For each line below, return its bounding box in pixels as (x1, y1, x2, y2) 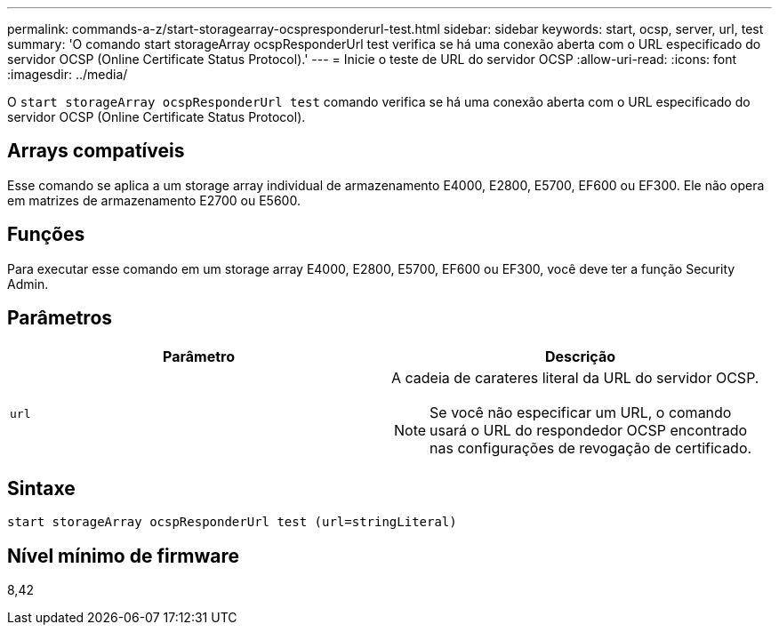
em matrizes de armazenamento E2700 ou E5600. (7, 192, 301, 208)
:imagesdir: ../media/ (7, 67, 128, 82)
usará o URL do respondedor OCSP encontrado (430, 420, 748, 439)
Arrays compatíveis (7, 140, 185, 163)
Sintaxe (7, 476, 76, 500)
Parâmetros (7, 307, 113, 330)
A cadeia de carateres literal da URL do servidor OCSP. (391, 368, 759, 387)
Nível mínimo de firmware (7, 544, 240, 567)
